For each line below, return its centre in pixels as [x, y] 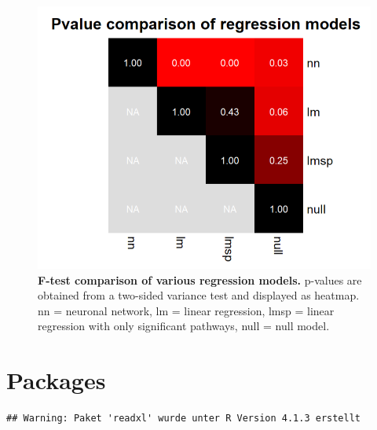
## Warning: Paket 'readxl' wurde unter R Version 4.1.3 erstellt [184, 419]
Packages [56, 380]
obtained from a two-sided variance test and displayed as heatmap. [199, 295]
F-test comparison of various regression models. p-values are [200, 279]
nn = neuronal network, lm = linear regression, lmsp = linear [186, 310]
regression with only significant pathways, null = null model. [184, 326]
